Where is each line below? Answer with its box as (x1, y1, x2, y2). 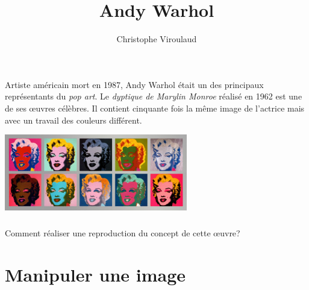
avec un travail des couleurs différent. (5, 113, 142, 126)
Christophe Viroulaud (116, 33, 197, 45)
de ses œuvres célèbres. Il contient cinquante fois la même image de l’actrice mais (5, 101, 305, 114)
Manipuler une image (5, 262, 186, 286)
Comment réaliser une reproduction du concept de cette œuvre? (5, 226, 240, 239)
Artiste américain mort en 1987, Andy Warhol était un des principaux (5, 78, 264, 90)
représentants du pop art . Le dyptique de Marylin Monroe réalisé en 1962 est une (5, 90, 302, 102)
